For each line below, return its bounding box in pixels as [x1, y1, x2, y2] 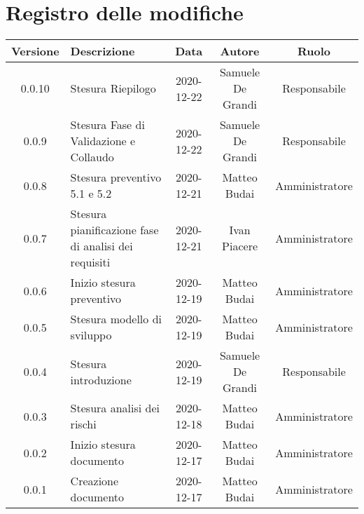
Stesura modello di [70, 311, 162, 327]
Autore [220, 43, 260, 60]
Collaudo [70, 149, 114, 165]
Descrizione [70, 43, 135, 60]
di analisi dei [70, 238, 133, 255]
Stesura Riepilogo [70, 80, 156, 97]
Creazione [70, 473, 119, 489]
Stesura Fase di [70, 116, 145, 133]
